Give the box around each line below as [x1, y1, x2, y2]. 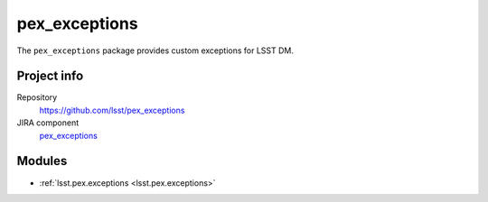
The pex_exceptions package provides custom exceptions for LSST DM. [16, 45, 294, 56]
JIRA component [16, 117, 80, 128]
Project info [16, 69, 84, 84]
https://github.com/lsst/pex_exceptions [39, 105, 185, 115]
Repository [16, 92, 58, 103]
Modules [16, 153, 68, 169]
